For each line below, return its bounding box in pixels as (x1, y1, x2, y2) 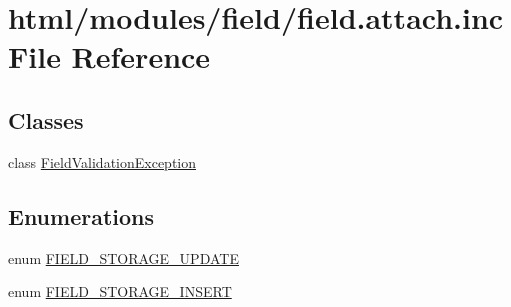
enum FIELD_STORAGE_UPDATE (8, 247, 239, 268)
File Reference (8, 36, 211, 77)
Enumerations (8, 200, 155, 231)
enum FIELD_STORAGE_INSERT (8, 281, 232, 302)
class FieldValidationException (8, 151, 197, 172)
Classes (8, 104, 84, 135)
